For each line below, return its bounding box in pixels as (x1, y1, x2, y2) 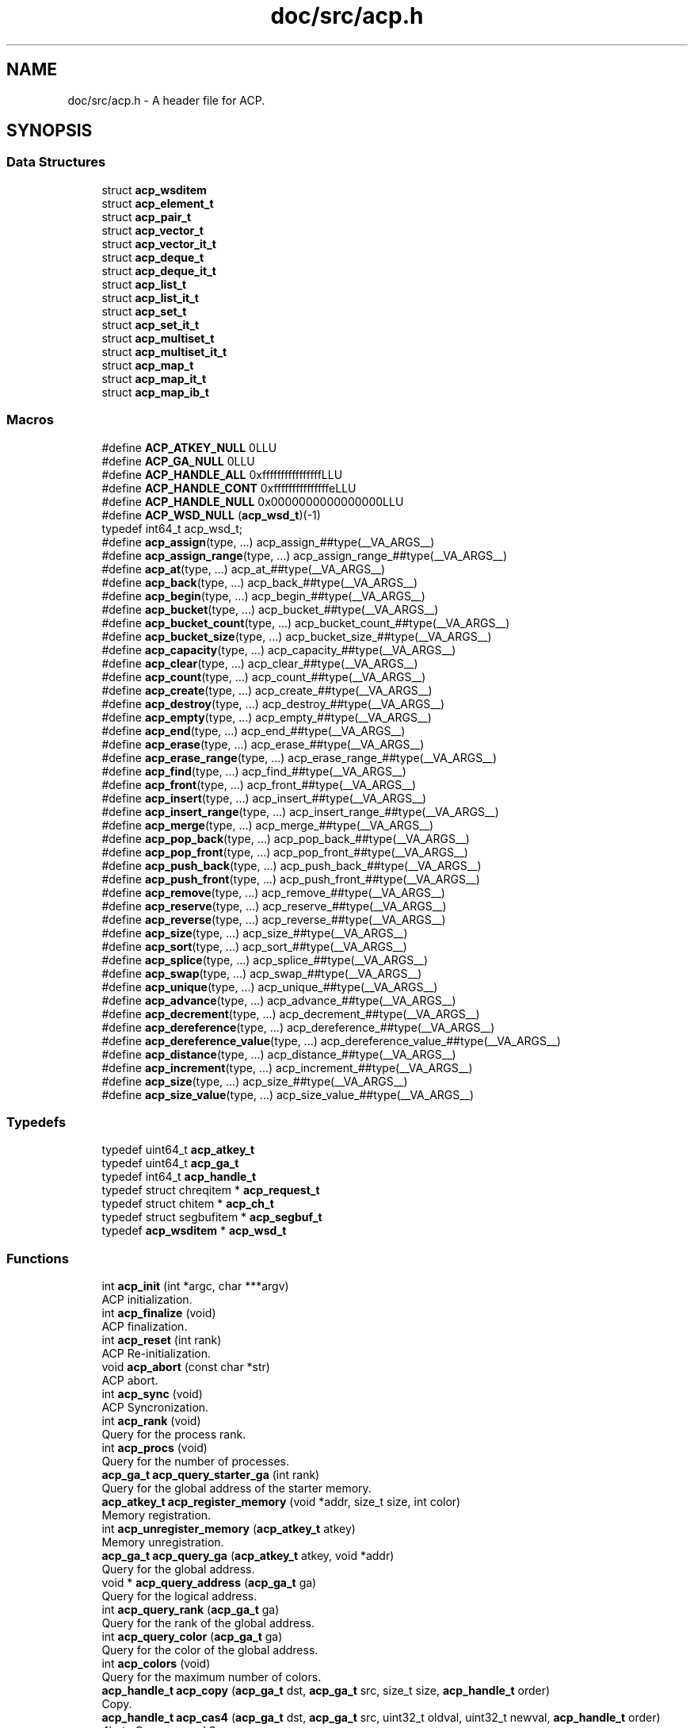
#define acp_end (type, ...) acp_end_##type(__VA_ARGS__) (101, 723, 406, 738)
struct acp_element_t (101, 196, 214, 210)
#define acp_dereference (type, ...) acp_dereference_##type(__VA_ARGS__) (101, 1020, 495, 1034)
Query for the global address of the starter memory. (101, 1481, 372, 1496)
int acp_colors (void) (101, 1657, 211, 1671)
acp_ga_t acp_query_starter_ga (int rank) (101, 1468, 320, 1482)
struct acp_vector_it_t (101, 236, 216, 251)
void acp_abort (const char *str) (101, 1360, 270, 1374)
